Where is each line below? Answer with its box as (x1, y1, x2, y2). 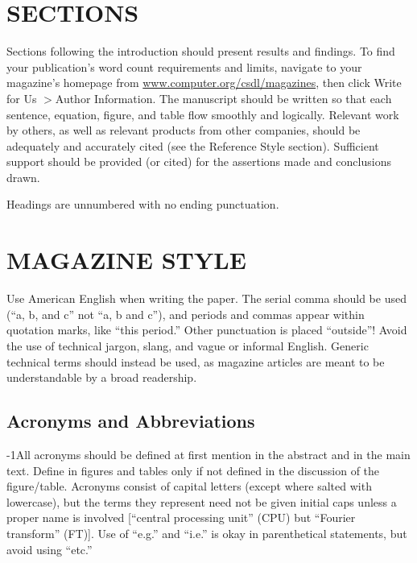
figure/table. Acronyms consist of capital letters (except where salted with (6, 478, 372, 495)
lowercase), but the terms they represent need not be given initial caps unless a (6, 493, 397, 510)
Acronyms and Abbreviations (6, 408, 255, 433)
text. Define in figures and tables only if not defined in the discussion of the (6, 462, 380, 478)
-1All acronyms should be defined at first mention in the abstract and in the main (6, 445, 411, 462)
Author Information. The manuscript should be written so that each (55, 89, 392, 106)
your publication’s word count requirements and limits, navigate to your (6, 58, 362, 75)
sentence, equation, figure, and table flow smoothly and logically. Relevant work (6, 106, 399, 122)
